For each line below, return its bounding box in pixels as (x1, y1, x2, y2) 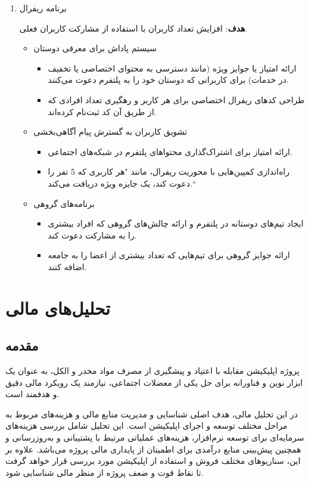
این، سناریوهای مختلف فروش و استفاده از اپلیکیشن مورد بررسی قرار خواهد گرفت (5, 454, 301, 467)
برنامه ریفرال (19, 2, 67, 14)
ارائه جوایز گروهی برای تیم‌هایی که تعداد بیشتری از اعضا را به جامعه (48, 249, 290, 261)
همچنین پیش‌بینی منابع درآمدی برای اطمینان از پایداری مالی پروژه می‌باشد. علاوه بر (5, 442, 301, 455)
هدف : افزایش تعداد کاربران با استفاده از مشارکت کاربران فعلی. (19, 21, 248, 34)
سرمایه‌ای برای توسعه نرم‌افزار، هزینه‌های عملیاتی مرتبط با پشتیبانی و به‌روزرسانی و (5, 431, 304, 444)
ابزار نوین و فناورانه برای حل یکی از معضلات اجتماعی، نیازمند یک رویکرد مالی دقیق (5, 376, 303, 388)
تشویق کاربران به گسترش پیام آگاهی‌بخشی (33, 125, 188, 138)
